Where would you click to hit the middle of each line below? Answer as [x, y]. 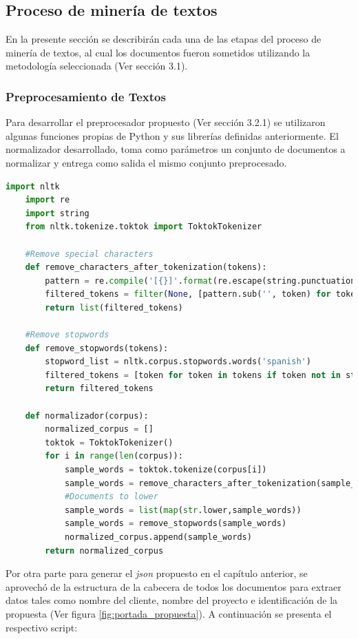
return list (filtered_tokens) [114, 307]
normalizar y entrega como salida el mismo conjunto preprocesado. [146, 162]
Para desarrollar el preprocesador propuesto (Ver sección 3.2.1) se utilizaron [166, 122]
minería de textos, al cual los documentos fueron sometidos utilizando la [158, 52]
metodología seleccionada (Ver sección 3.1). [97, 66]
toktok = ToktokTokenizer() [109, 442]
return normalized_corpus [104, 551]
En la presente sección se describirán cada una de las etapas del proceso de [164, 39]
